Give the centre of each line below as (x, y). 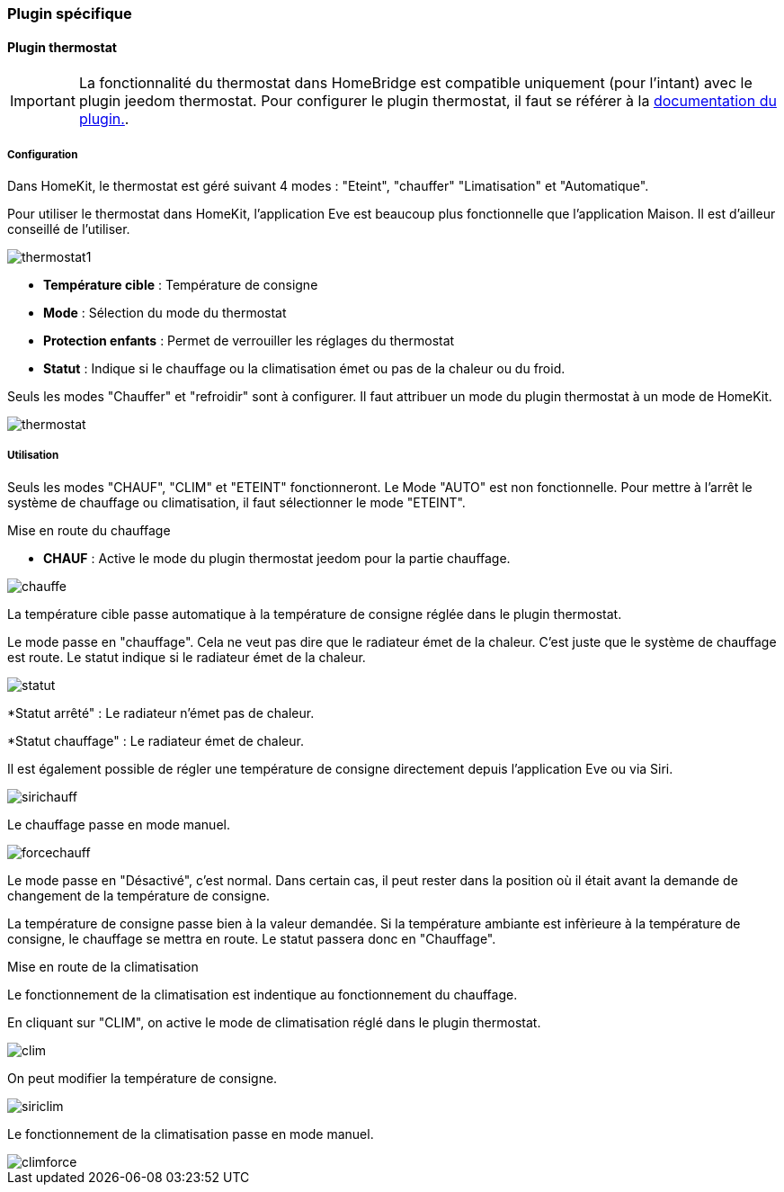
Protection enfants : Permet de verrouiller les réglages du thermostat (249, 341)
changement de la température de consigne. (139, 895)
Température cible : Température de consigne (181, 285)
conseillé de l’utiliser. (69, 229)
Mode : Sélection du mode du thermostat (165, 313)
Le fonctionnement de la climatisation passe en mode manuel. (191, 1134)
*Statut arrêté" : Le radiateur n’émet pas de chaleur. (161, 713)
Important (43, 101)
